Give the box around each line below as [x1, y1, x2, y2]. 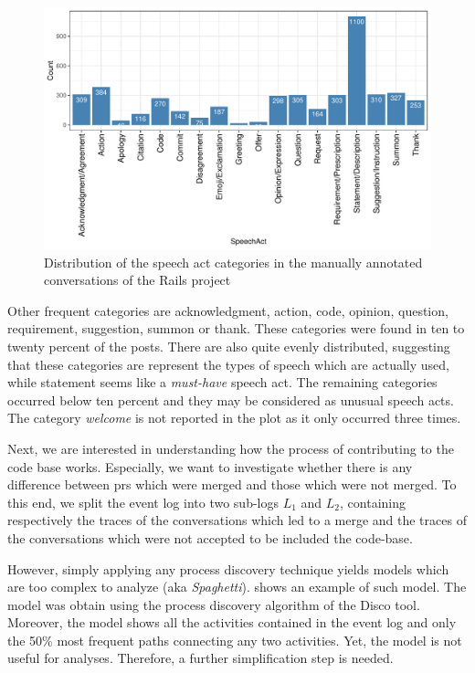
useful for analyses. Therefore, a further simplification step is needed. [7, 648, 394, 668]
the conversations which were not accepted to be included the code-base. [7, 528, 413, 547]
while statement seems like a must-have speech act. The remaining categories [7, 373, 438, 392]
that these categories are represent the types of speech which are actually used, [7, 354, 449, 373]
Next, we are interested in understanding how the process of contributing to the [7, 438, 454, 457]
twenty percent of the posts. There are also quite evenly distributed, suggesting [7, 336, 450, 355]
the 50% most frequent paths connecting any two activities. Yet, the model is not [7, 630, 462, 649]
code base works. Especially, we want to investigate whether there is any [7, 457, 413, 476]
